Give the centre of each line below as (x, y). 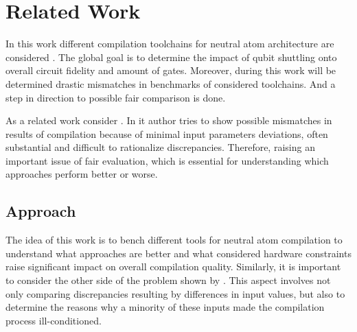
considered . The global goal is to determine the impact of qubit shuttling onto (171, 57)
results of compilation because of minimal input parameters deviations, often (167, 133)
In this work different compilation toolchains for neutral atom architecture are (170, 44)
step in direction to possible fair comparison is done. (116, 97)
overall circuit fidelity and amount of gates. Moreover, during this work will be (171, 70)
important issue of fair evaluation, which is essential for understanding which (167, 160)
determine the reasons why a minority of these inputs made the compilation (165, 307)
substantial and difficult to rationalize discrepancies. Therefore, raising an (160, 147)
